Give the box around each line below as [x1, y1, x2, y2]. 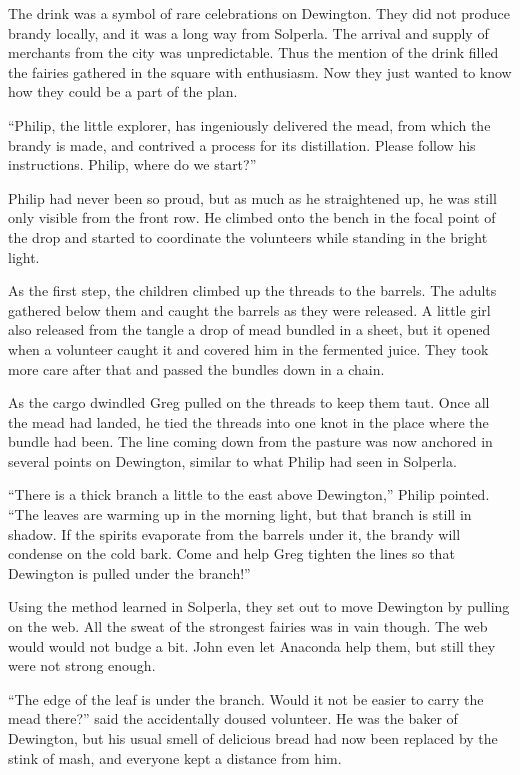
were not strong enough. [8, 655, 156, 676]
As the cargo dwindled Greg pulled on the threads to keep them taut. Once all [8, 392, 490, 413]
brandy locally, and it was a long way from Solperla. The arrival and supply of [8, 22, 489, 43]
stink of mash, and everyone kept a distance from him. [8, 747, 342, 768]
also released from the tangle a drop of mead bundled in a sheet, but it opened [8, 319, 491, 340]
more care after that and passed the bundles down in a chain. [8, 358, 385, 379]
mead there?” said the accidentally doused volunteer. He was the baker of [8, 708, 458, 729]
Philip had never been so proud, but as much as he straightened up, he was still [8, 187, 497, 208]
